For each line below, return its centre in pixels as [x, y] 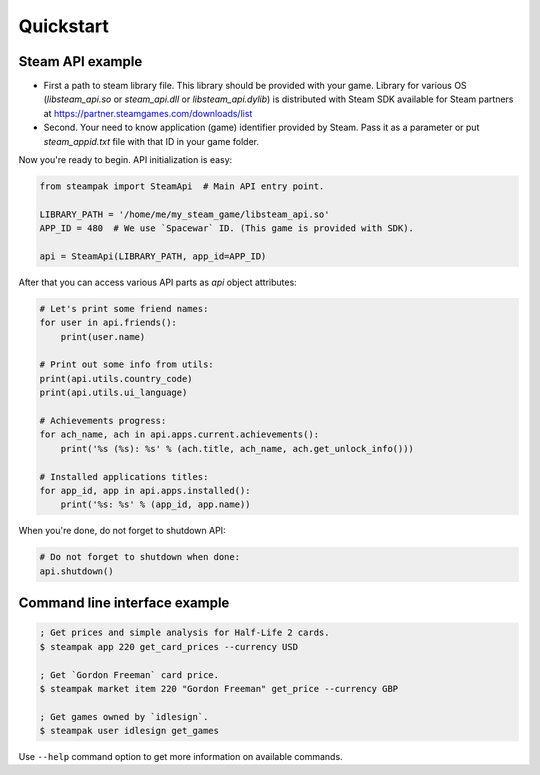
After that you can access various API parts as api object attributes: [157, 282]
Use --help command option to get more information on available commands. [181, 757]
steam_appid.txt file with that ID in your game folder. [151, 141]
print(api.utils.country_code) [116, 378]
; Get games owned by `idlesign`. [124, 716]
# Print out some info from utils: [126, 364]
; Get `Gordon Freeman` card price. [129, 674]
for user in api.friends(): [108, 323]
